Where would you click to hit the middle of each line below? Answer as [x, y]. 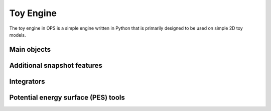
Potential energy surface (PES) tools [67, 97]
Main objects [30, 49]
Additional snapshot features [56, 65]
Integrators [27, 81]
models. [18, 35]
